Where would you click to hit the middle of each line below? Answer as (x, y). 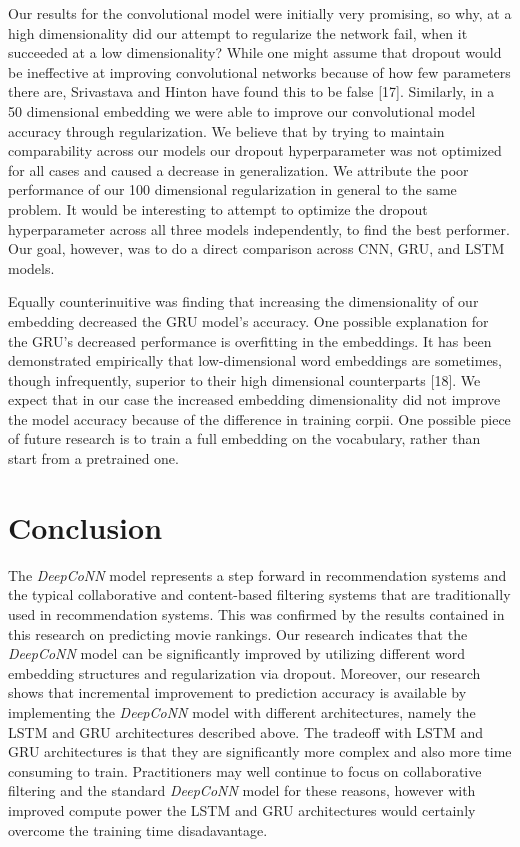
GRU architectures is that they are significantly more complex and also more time (260, 751)
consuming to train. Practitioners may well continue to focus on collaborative (245, 770)
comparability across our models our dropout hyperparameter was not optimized (255, 150)
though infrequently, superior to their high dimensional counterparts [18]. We (244, 379)
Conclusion (85, 526)
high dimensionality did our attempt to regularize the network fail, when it (238, 32)
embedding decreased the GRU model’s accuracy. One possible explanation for (248, 320)
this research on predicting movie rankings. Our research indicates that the (238, 633)
